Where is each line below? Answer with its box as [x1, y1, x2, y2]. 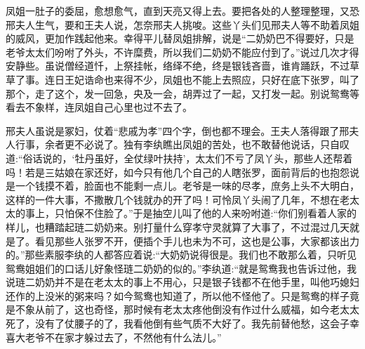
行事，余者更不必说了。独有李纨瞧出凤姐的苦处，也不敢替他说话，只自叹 [15, 137, 350, 152]
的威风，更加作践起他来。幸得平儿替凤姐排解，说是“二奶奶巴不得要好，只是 [6, 31, 354, 46]
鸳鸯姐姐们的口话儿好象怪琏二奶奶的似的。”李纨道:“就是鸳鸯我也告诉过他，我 [6, 261, 357, 275]
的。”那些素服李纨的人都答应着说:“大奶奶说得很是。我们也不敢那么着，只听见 [6, 247, 357, 262]
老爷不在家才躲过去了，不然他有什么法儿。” [25, 329, 222, 344]
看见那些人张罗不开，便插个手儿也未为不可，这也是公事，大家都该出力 [34, 233, 359, 248]
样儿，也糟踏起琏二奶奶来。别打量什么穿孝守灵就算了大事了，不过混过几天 [6, 219, 350, 234]
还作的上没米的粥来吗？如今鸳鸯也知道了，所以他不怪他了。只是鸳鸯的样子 [6, 288, 350, 303]
